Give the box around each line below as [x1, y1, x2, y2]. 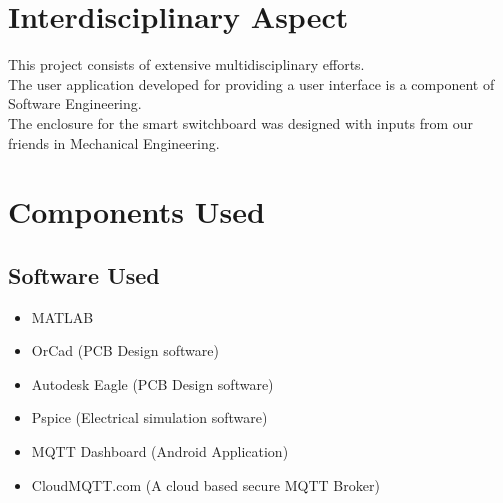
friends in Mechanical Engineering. [8, 132, 220, 153]
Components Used [8, 191, 265, 232]
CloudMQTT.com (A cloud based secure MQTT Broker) [31, 474, 380, 495]
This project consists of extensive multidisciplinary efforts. [8, 54, 365, 75]
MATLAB [31, 306, 94, 327]
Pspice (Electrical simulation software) [31, 407, 268, 428]
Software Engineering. [8, 93, 142, 114]
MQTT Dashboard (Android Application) [31, 441, 289, 462]
